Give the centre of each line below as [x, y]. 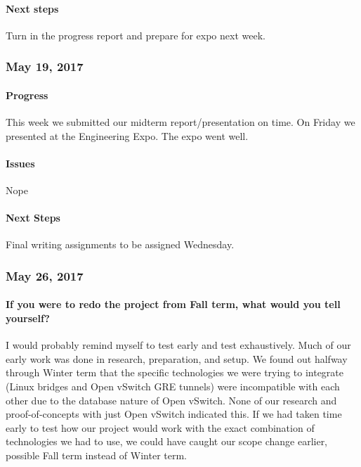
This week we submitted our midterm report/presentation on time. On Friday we [180, 122]
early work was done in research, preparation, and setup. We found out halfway [177, 358]
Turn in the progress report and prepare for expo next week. [136, 35]
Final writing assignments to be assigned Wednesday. [120, 244]
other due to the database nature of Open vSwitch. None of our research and [171, 400]
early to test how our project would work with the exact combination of [160, 427]
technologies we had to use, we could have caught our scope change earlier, [167, 441]
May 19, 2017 [45, 66]
